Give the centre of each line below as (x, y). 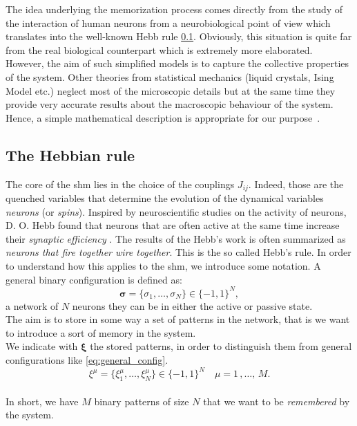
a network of (32, 305)
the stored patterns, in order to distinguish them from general (221, 346)
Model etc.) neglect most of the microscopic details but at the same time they (171, 90)
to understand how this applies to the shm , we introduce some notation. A (163, 265)
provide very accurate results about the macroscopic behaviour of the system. (170, 104)
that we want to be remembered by (277, 401)
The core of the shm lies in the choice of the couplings (120, 184)
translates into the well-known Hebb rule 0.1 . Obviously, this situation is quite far (179, 36)
